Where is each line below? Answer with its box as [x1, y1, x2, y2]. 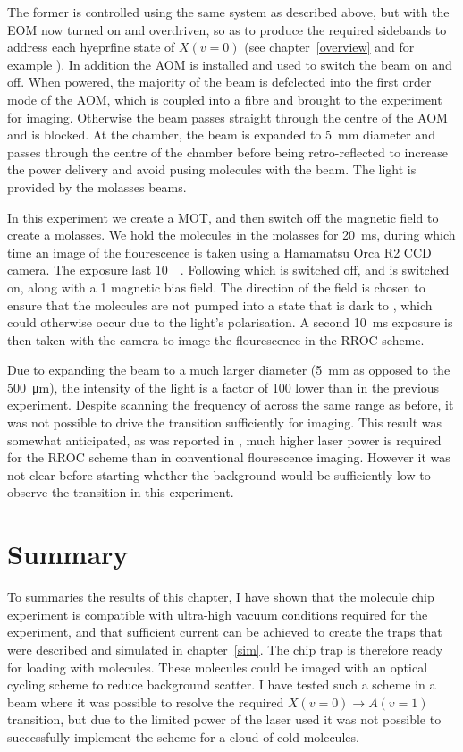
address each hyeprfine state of [7, 38, 175, 56]
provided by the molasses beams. [7, 177, 187, 196]
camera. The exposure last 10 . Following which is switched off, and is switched [7, 260, 450, 279]
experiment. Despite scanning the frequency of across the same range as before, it [7, 395, 454, 414]
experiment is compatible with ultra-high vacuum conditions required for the [7, 604, 428, 623]
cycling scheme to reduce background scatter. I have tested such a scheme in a [7, 675, 436, 694]
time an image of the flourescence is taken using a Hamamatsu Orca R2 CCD [7, 242, 432, 261]
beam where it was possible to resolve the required [7, 692, 284, 711]
